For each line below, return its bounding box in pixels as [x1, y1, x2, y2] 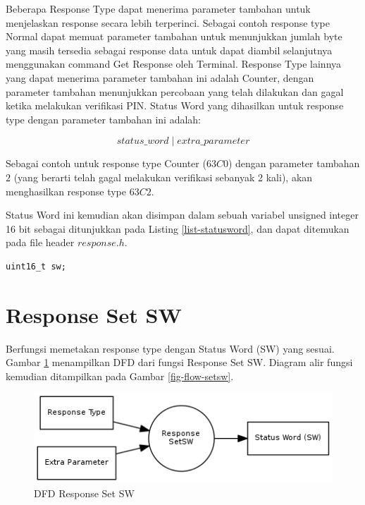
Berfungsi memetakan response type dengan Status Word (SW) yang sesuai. [6, 341, 335, 355]
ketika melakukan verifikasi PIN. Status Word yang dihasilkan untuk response [6, 98, 344, 113]
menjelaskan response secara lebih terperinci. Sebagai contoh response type [6, 15, 330, 30]
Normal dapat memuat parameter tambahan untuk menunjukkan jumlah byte [6, 29, 342, 44]
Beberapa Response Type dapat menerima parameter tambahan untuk [6, 1, 311, 16]
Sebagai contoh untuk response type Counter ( [6, 156, 206, 171]
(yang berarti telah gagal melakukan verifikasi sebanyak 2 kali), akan [13, 169, 313, 184]
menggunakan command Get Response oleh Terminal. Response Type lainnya [6, 56, 342, 71]
